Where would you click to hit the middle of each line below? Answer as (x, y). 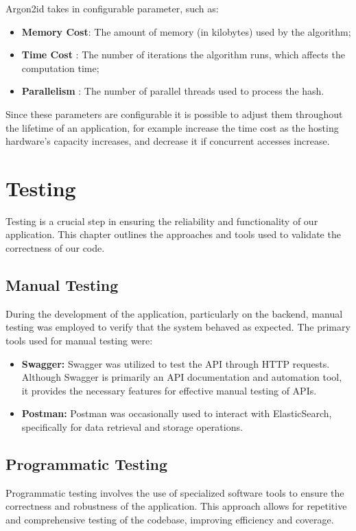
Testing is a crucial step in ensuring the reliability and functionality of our (162, 221)
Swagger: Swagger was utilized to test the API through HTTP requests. (176, 363)
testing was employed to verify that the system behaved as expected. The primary (178, 327)
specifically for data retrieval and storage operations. (132, 427)
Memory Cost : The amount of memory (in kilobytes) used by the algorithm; (186, 31)
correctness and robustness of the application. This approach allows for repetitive (176, 506)
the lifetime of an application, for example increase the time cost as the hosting (172, 127)
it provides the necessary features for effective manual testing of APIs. (169, 390)
